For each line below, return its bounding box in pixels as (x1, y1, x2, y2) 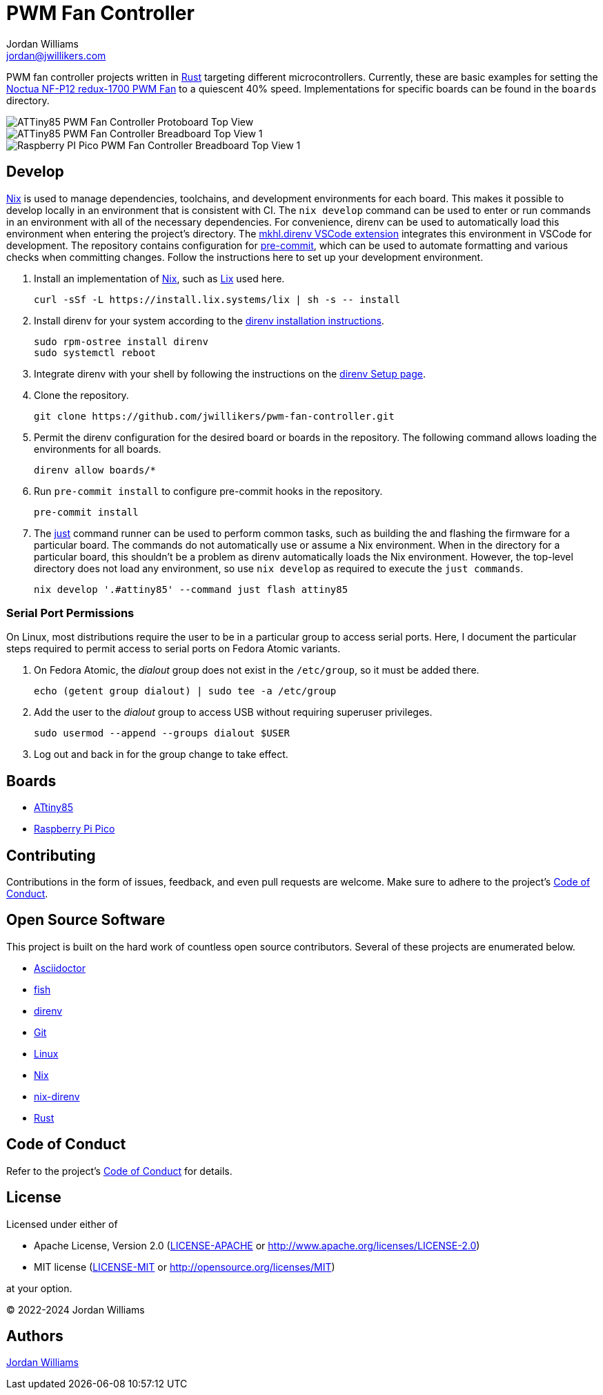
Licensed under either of (6, 1218, 118, 1230)
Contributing (6, 846, 96, 864)
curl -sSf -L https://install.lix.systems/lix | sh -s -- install (34, 293, 401, 305)
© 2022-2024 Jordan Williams (6, 1303, 145, 1316)
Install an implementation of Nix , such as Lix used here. (34, 272, 285, 284)
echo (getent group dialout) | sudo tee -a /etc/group (34, 685, 337, 697)
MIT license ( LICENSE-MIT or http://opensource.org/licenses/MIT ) (34, 1260, 335, 1273)
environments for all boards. (34, 442, 161, 455)
